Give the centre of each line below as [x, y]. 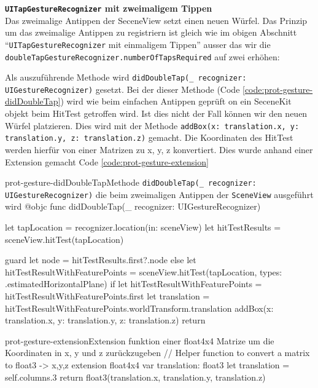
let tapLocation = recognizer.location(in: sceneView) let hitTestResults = [143, 227]
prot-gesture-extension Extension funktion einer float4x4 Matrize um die [140, 340]
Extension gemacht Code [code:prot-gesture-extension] [107, 161]
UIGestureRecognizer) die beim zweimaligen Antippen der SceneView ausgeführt [159, 194]
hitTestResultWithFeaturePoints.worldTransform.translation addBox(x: [139, 308]
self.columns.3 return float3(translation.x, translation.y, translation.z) [135, 377]
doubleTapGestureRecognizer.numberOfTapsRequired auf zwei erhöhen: [142, 56]
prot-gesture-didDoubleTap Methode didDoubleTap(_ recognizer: [131, 182]
